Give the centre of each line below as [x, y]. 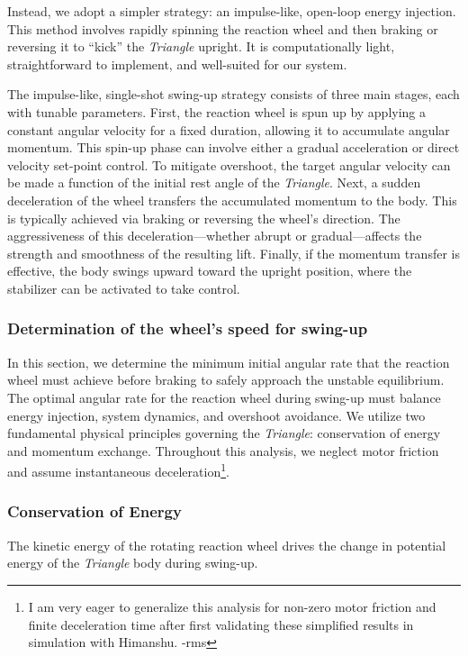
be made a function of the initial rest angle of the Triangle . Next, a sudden [214, 182]
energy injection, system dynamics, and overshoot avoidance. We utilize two [216, 415]
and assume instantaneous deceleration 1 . [118, 470]
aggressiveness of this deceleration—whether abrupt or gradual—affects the [215, 236]
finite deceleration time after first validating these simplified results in [221, 624]
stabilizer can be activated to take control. [124, 288]
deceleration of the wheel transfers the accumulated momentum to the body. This [232, 200]
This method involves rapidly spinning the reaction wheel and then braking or [223, 28]
